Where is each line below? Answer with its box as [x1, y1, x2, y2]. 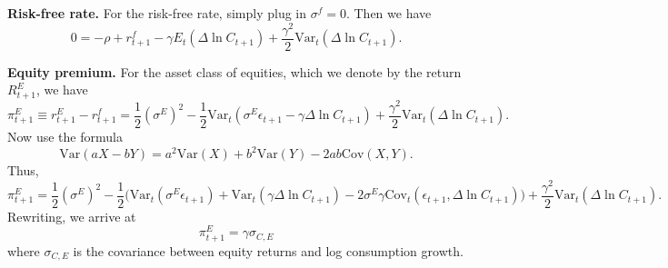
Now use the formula [7, 126, 123, 145]
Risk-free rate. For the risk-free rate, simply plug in [7, 4, 307, 22]
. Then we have [345, 4, 432, 22]
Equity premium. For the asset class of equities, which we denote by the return [7, 62, 462, 81]
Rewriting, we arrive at [7, 206, 136, 225]
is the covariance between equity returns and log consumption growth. [73, 241, 464, 260]
